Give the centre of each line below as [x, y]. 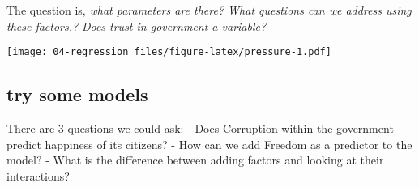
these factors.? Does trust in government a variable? [137, 25]
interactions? [38, 175]
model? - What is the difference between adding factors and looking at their [195, 160]
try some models [77, 94]
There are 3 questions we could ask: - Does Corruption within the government [200, 128]
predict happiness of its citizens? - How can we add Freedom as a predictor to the [209, 144]
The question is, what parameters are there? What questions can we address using [209, 10]
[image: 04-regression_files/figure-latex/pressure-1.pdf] [169, 52]
